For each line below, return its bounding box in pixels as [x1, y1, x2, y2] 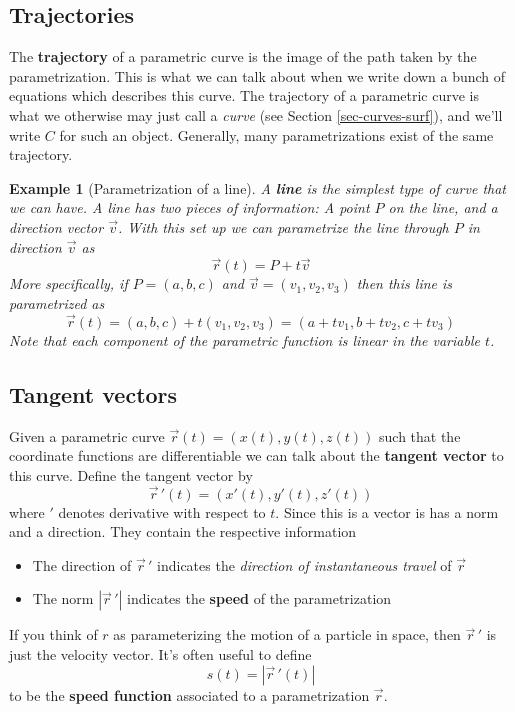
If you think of [9, 624, 98, 645]
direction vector [9, 216, 104, 237]
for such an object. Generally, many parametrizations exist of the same [59, 124, 494, 145]
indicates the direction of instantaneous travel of [157, 554, 452, 575]
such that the [379, 425, 461, 446]
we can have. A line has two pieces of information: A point [9, 197, 370, 218]
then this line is [356, 273, 453, 294]
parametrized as [9, 292, 105, 313]
